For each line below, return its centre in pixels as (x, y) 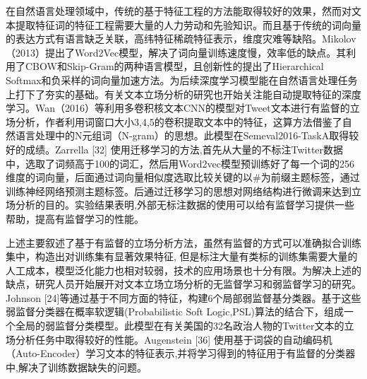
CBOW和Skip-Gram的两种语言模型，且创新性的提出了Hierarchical (174, 66)
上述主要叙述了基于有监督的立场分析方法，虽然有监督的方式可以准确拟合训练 (183, 242)
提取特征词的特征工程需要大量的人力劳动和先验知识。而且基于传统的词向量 (188, 24)
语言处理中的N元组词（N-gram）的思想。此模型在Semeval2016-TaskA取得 (182, 135)
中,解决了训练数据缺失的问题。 (76, 367)
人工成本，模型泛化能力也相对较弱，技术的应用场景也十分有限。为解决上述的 (183, 270)
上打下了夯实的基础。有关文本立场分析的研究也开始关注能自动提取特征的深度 (183, 94)
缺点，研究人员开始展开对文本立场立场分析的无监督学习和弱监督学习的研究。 (183, 284)
